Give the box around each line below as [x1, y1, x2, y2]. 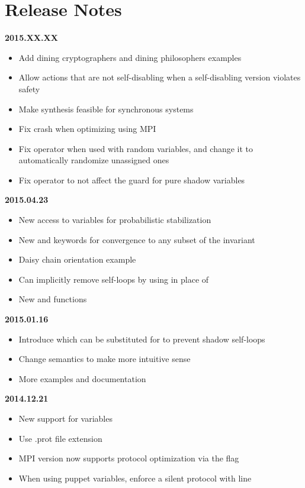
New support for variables [18, 412, 113, 424]
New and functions [18, 293, 87, 305]
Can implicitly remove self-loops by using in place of [18, 273, 209, 285]
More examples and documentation [18, 372, 146, 384]
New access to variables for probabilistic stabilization [18, 214, 211, 226]
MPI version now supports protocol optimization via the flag [18, 452, 239, 464]
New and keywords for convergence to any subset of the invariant [18, 233, 255, 245]
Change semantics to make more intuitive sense [18, 353, 191, 365]
